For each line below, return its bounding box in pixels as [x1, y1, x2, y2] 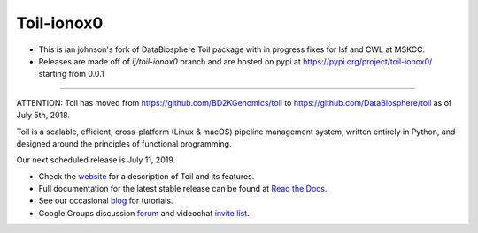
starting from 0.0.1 [38, 69, 105, 79]
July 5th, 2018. [16, 110, 71, 121]
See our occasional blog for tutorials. [38, 195, 173, 207]
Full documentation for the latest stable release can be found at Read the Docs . [38, 184, 328, 194]
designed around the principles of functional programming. [16, 138, 232, 149]
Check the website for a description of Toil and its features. [38, 170, 255, 181]
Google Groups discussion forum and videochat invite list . [38, 207, 250, 218]
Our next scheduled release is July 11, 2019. [16, 154, 176, 165]
